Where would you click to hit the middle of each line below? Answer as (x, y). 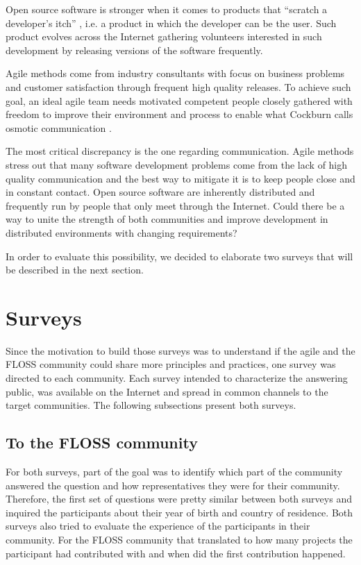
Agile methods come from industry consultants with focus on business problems (175, 73)
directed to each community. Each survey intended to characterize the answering (177, 378)
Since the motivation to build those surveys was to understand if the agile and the (180, 350)
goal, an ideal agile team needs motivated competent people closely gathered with (179, 100)
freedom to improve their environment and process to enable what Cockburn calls (179, 114)
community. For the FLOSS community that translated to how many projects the (179, 539)
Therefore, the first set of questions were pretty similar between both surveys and (179, 499)
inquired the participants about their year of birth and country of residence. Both (179, 512)
